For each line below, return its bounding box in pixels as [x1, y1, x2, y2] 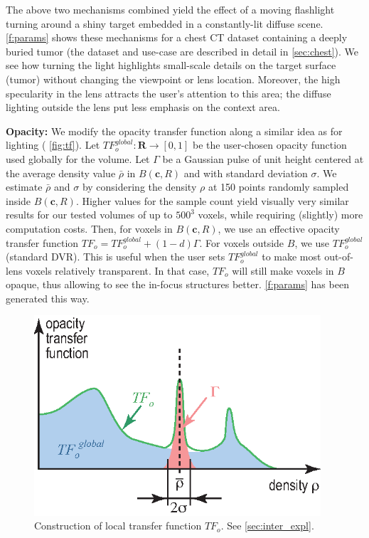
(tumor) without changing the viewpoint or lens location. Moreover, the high [6, 71, 341, 86]
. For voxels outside [199, 235, 284, 250]
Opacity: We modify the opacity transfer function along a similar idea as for [6, 123, 343, 138]
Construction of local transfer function [34, 518, 202, 533]
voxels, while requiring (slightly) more [198, 207, 363, 222]
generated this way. [6, 290, 90, 305]
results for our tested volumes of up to [6, 207, 173, 222]
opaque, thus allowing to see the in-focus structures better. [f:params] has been [6, 277, 349, 292]
